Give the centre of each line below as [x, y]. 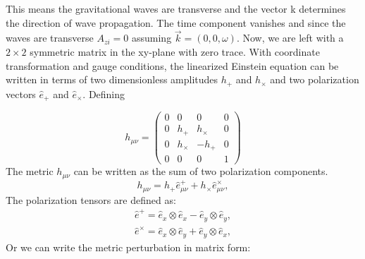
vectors [21, 94]
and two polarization [315, 79]
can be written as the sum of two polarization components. [201, 171]
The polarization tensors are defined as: [91, 199]
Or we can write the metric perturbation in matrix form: [128, 247]
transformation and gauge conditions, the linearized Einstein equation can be [172, 65]
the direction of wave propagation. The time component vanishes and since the [176, 22]
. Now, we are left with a [290, 38]
